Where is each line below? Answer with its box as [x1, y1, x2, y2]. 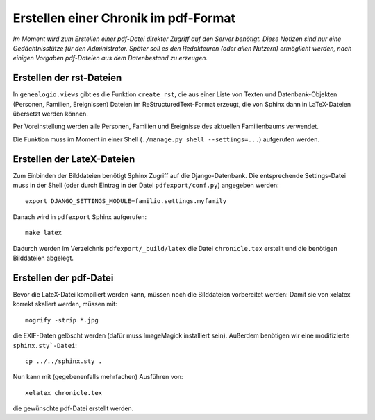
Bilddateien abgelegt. [12, 254, 74, 263]
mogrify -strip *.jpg [25, 316, 99, 324]
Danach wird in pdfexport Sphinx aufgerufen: [12, 212, 147, 221]
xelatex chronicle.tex [25, 389, 103, 396]
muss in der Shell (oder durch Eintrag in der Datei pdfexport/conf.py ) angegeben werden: [12, 181, 279, 190]
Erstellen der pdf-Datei [12, 272, 114, 283]
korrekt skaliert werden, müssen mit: [12, 300, 117, 308]
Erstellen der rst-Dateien [12, 72, 122, 84]
